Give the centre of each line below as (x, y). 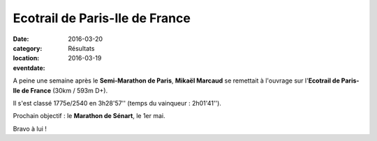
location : (26, 58)
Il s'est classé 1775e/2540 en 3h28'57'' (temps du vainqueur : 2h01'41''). (117, 103)
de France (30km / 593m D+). (65, 90)
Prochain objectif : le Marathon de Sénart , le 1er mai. (89, 116)
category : (28, 48)
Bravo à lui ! (30, 128)
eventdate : (29, 68)
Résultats (81, 48)
